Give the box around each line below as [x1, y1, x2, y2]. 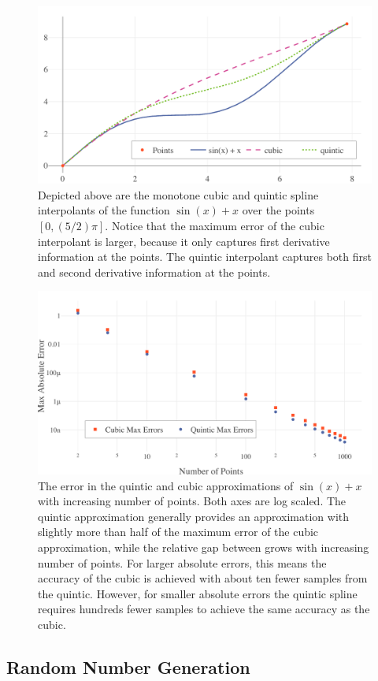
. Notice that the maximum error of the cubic [105, 218, 324, 234]
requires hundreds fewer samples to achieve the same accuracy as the [38, 601, 370, 617]
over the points [242, 202, 315, 218]
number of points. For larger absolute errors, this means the [38, 554, 327, 571]
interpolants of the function [38, 202, 170, 218]
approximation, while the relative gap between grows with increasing [38, 539, 369, 556]
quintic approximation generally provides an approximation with [38, 508, 350, 524]
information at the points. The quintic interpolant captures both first [38, 248, 372, 265]
